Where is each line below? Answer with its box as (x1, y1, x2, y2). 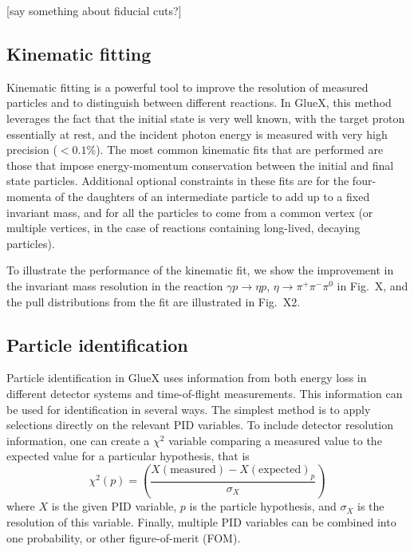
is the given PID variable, (51, 498, 177, 515)
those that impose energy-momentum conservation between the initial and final (6, 156, 394, 173)
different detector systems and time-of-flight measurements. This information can (6, 384, 403, 401)
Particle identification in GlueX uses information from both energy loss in (6, 369, 367, 386)
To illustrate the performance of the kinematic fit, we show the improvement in (6, 262, 394, 278)
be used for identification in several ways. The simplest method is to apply (6, 400, 371, 417)
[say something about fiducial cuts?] (6, 2, 182, 18)
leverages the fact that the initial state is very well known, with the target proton (6, 109, 405, 126)
